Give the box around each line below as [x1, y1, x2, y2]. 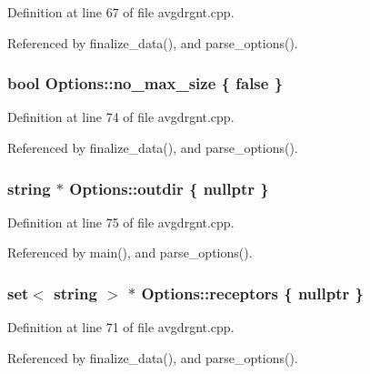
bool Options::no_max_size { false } [7, 72, 284, 95]
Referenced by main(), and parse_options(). [7, 243, 253, 262]
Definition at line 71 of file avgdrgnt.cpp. [7, 318, 235, 337]
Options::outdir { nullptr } [69, 177, 269, 199]
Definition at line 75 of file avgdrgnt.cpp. [7, 212, 235, 231]
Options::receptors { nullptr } [141, 281, 364, 304]
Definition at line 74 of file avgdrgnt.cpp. [7, 107, 235, 126]
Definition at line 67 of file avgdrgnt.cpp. [7, 3, 235, 21]
